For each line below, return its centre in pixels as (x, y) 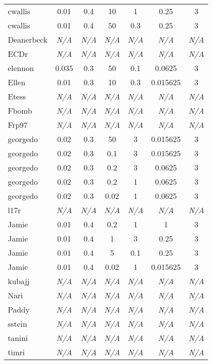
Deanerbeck (28, 39)
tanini (18, 338)
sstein (18, 324)
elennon (21, 68)
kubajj (19, 281)
